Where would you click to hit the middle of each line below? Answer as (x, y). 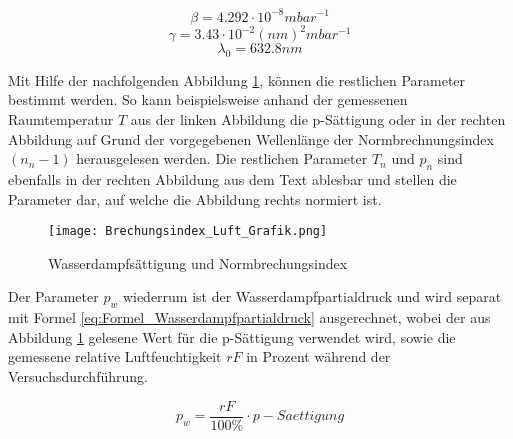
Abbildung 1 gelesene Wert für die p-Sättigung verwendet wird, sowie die (232, 336)
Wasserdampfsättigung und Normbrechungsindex (198, 262)
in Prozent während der (318, 356)
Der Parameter (53, 296)
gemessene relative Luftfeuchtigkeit (115, 356)
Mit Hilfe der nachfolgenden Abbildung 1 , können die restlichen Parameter (237, 79)
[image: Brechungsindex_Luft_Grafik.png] (188, 231)
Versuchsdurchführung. (78, 375)
